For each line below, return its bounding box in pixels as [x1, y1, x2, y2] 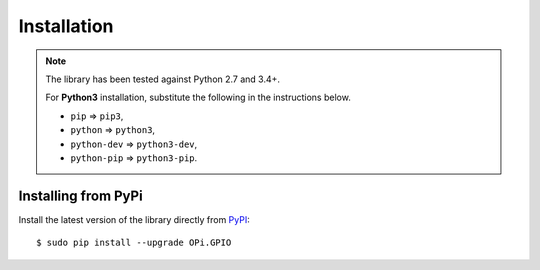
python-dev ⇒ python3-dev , [70, 138, 198, 150]
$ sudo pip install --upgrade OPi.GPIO [36, 237, 232, 249]
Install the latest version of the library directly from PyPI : [18, 213, 250, 225]
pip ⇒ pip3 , [70, 110, 124, 122]
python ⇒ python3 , [70, 124, 155, 136]
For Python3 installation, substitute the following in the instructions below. [45, 91, 352, 104]
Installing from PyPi [18, 187, 144, 204]
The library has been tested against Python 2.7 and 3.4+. [45, 73, 280, 85]
